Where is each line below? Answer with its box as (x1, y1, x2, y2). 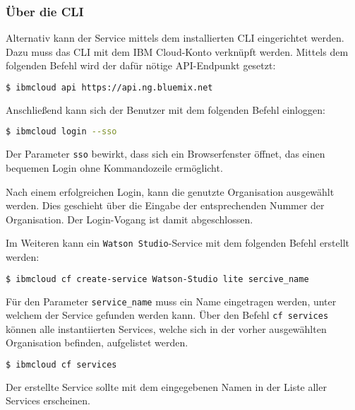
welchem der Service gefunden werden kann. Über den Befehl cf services (6, 307, 329, 322)
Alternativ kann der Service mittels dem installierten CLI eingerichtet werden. (6, 30, 344, 45)
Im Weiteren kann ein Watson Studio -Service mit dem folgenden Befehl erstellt (6, 235, 350, 250)
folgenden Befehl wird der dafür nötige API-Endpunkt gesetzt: (6, 58, 276, 73)
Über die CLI (6, 2, 84, 20)
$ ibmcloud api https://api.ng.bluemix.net (6, 83, 213, 93)
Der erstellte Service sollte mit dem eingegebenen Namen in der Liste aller (6, 379, 327, 394)
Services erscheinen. (6, 393, 90, 408)
